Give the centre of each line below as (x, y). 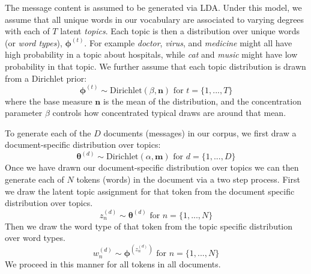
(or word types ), (34, 42)
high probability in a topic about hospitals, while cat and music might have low (151, 54)
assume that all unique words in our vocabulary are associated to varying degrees (155, 19)
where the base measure (49, 101)
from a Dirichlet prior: (46, 78)
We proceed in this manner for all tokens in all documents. (113, 264)
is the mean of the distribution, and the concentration (202, 101)
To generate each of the (48, 132)
